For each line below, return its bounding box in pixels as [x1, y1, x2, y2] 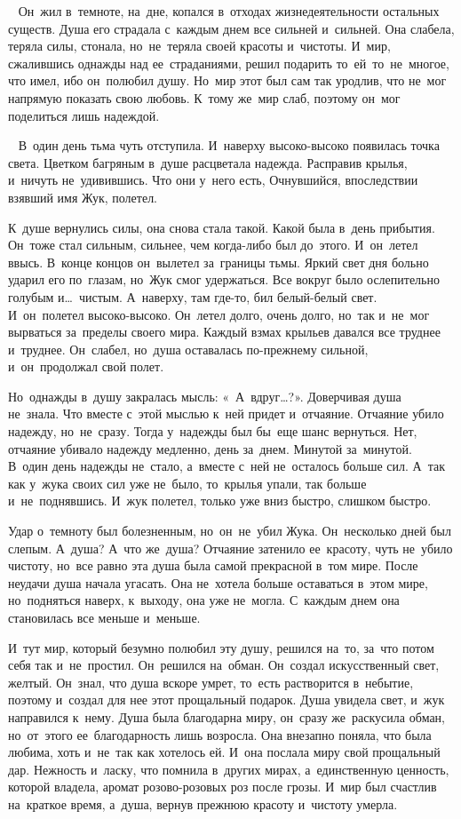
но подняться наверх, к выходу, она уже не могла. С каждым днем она [8, 591, 400, 609]
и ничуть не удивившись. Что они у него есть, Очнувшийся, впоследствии [8, 171, 418, 189]
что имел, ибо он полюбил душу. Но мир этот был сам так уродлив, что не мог [8, 71, 447, 90]
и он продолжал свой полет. [8, 357, 164, 376]
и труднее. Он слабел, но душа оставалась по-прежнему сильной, [8, 339, 369, 358]
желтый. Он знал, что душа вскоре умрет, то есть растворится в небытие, [8, 672, 414, 691]
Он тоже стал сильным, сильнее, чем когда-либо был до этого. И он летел [8, 235, 418, 254]
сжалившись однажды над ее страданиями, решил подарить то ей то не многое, [8, 53, 449, 72]
